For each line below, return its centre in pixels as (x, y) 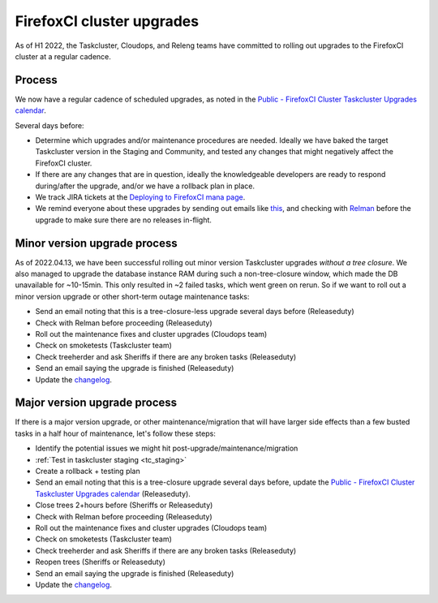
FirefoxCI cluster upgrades (107, 21)
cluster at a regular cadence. (63, 56)
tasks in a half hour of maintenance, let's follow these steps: (116, 433)
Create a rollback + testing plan (88, 472)
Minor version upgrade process (96, 243)
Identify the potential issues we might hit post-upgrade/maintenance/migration (167, 448)
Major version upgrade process (96, 403)
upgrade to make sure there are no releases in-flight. (124, 220)
